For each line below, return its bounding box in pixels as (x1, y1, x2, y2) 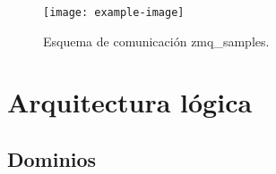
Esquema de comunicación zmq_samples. (43, 31, 270, 50)
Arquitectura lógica (7, 84, 253, 120)
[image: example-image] (43, 6, 185, 19)
